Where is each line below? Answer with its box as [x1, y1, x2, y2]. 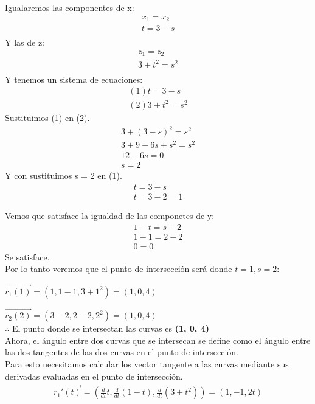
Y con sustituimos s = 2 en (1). [5, 169, 122, 182]
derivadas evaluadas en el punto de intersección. [5, 369, 183, 382]
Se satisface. [5, 250, 50, 263]
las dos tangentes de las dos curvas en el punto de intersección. [5, 346, 239, 358]
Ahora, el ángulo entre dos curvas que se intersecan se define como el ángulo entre [5, 333, 311, 346]
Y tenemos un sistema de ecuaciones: [5, 72, 143, 85]
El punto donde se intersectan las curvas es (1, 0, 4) [12, 322, 210, 335]
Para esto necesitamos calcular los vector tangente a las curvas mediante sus [5, 357, 289, 370]
